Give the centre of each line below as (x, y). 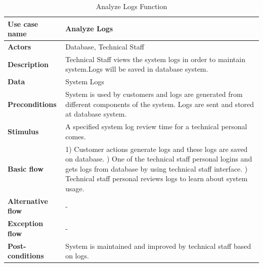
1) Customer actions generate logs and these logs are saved (157, 149)
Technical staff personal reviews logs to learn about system (157, 178)
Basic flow (26, 168)
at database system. (96, 114)
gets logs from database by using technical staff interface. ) (157, 168)
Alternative (28, 201)
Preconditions (32, 104)
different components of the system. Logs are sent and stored (160, 104)
